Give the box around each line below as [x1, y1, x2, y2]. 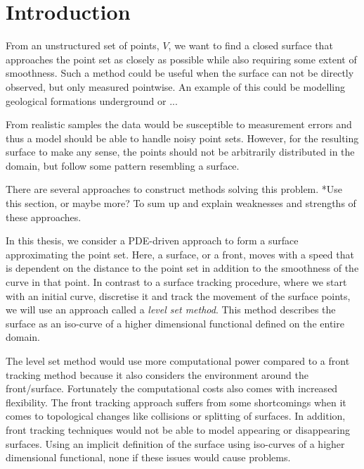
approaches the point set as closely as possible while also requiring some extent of [6, 51, 357, 66]
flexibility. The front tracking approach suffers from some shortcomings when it [6, 394, 346, 409]
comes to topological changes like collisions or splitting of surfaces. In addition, [6, 408, 346, 423]
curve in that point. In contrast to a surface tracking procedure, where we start [6, 275, 347, 289]
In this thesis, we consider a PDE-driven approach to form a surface [6, 233, 299, 248]
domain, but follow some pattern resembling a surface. [6, 158, 240, 173]
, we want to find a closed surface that [168, 38, 333, 53]
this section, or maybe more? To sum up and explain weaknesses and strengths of [6, 196, 356, 211]
